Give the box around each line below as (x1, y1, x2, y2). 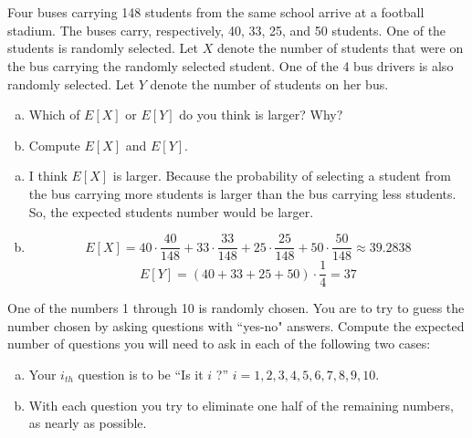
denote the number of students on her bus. (150, 74, 389, 93)
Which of (28, 105, 80, 124)
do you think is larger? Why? (179, 105, 343, 124)
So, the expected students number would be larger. (28, 202, 314, 221)
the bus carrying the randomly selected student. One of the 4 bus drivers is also (7, 56, 454, 75)
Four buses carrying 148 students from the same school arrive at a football (7, 3, 425, 22)
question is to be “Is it (78, 365, 204, 384)
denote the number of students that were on (216, 38, 464, 57)
